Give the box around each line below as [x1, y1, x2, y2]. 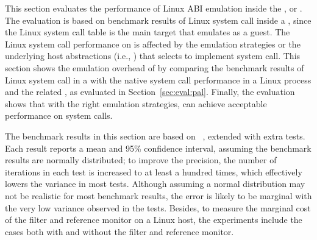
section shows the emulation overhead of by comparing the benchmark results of [5, 61, 304, 74]
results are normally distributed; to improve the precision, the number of [5, 154, 277, 166]
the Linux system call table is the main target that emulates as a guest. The [5, 26, 290, 38]
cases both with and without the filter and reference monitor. [5, 225, 234, 238]
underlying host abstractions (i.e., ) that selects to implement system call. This [5, 49, 301, 62]
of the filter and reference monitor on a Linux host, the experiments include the [5, 213, 302, 226]
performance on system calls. [5, 109, 113, 122]
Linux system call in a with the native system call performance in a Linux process [5, 73, 312, 86]
